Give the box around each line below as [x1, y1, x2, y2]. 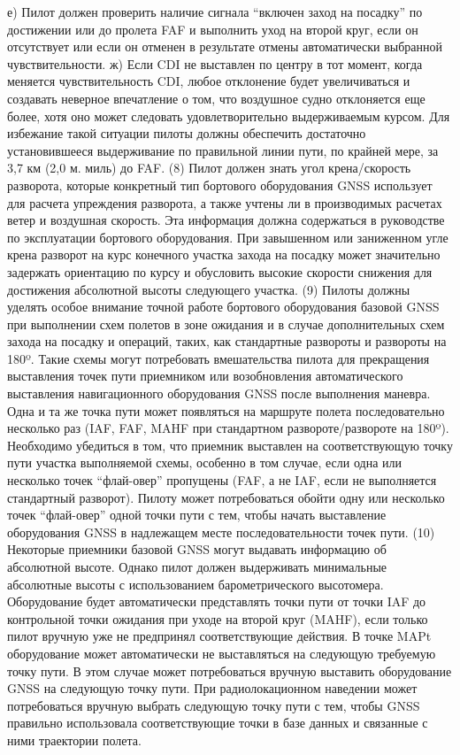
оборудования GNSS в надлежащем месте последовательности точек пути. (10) [7, 522, 435, 541]
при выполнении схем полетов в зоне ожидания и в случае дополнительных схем [7, 314, 445, 333]
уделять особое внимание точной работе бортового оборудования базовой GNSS [7, 297, 440, 316]
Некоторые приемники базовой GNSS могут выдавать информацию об [7, 540, 387, 559]
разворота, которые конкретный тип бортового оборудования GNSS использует [7, 175, 433, 194]
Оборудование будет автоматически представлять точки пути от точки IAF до [7, 592, 426, 611]
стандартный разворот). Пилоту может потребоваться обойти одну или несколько [7, 488, 445, 506]
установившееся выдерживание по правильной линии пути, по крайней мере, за [7, 141, 439, 159]
